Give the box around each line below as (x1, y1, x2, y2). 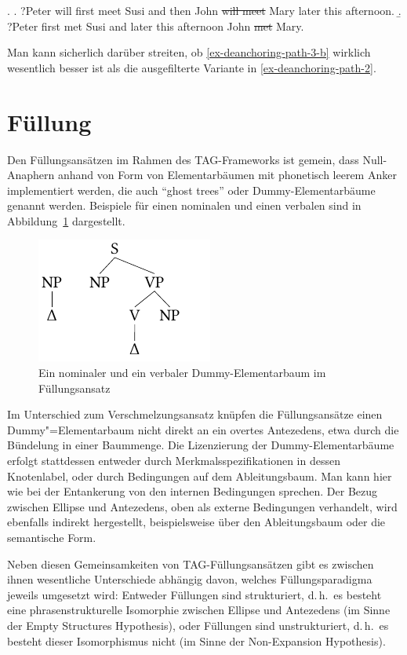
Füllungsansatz (38, 379, 111, 396)
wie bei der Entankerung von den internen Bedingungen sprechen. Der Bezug (7, 483, 378, 499)
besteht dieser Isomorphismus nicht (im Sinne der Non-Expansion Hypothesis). (7, 632, 386, 649)
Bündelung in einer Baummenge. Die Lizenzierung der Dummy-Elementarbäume (7, 437, 394, 453)
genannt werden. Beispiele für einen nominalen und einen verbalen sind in (7, 197, 362, 214)
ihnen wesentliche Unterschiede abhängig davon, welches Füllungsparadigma (7, 571, 372, 587)
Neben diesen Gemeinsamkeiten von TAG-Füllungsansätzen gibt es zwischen (7, 555, 374, 572)
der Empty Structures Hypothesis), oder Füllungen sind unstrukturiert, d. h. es (7, 617, 389, 633)
